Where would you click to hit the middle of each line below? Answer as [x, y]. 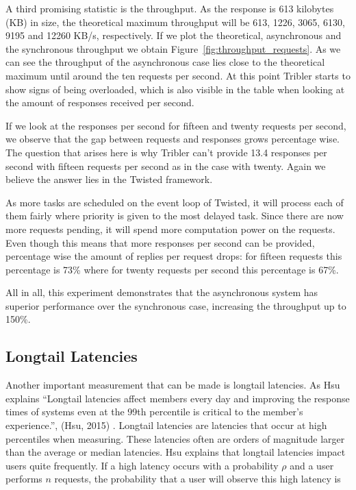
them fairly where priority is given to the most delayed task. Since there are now [175, 216]
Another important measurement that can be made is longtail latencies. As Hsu [173, 385]
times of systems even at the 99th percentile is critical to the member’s [154, 412]
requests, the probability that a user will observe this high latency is [198, 479]
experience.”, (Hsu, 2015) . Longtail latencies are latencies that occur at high [166, 425]
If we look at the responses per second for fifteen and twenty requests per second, [176, 125]
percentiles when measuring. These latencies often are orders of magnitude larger [175, 438]
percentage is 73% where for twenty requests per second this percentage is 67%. [172, 269]
